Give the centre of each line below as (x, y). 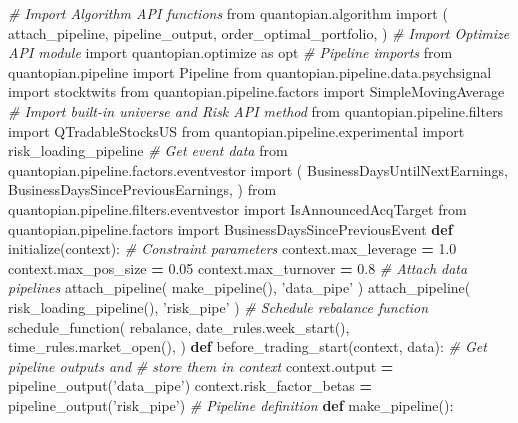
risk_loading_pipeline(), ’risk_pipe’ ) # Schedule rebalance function (218, 306)
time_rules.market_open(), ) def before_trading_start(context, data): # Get (247, 346)
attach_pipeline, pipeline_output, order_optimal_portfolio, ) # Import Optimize (259, 32)
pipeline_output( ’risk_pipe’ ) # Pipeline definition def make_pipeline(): (231, 404)
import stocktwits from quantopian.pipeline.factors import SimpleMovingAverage (256, 91)
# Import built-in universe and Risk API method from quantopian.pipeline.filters (256, 110)
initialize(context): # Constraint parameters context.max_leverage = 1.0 (232, 248)
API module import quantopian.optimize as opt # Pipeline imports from (230, 52)
